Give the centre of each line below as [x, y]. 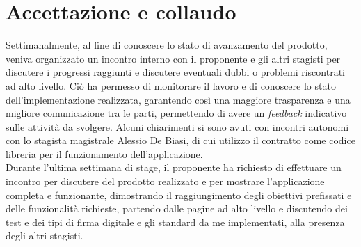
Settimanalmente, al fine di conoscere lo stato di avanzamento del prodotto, [167, 45]
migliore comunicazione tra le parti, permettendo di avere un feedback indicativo [176, 113]
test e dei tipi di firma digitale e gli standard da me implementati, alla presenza [175, 222]
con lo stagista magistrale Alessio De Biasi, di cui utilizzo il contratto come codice [180, 140]
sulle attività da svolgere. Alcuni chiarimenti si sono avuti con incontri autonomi [177, 126]
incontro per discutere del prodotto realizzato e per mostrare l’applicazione [165, 181]
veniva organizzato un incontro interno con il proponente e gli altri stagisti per [173, 58]
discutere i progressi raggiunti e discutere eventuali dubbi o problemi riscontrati [175, 72]
